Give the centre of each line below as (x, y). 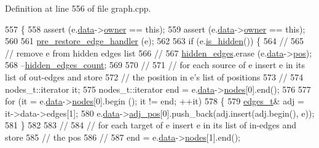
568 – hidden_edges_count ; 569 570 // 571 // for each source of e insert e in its (155, 65)
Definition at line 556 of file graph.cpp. (78, 8)
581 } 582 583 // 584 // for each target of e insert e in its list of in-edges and (151, 125)
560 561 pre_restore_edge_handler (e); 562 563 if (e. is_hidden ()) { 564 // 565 (155, 41)
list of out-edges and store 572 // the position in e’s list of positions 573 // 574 (154, 76)
